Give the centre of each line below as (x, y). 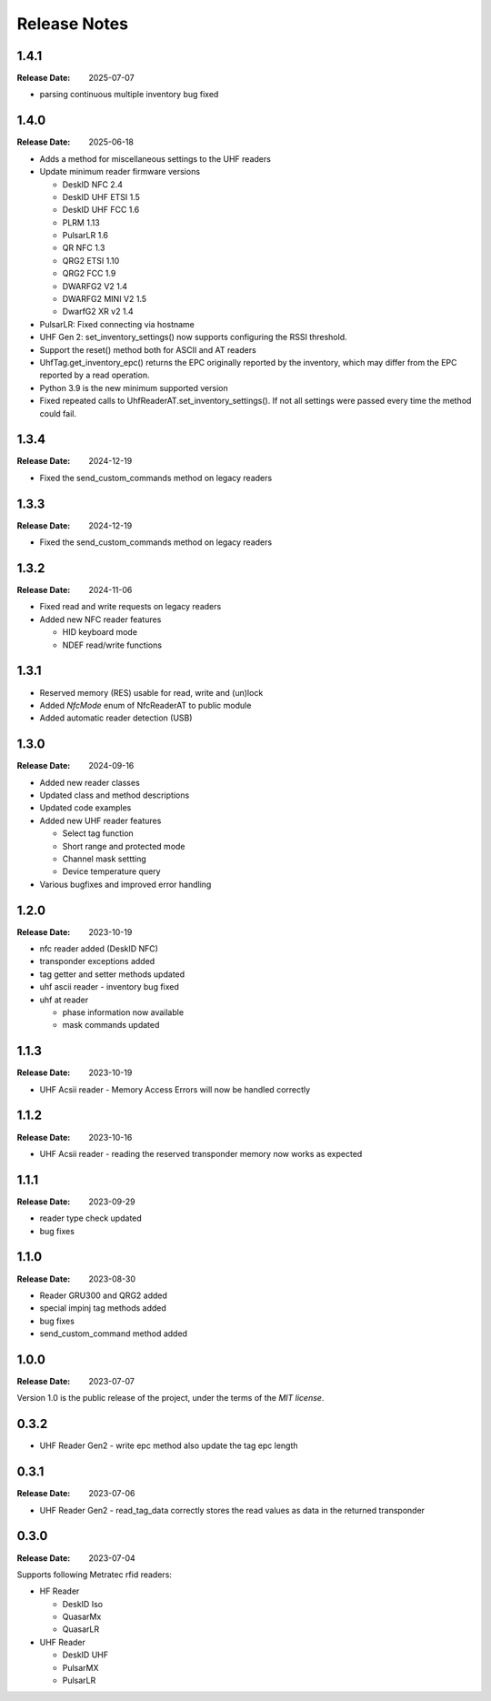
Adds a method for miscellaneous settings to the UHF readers (155, 158)
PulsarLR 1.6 (85, 236)
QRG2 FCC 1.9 (89, 274)
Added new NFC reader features (100, 619)
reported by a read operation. (95, 375)
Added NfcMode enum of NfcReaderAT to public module (145, 705)
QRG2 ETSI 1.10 (91, 260)
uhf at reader (64, 1000)
